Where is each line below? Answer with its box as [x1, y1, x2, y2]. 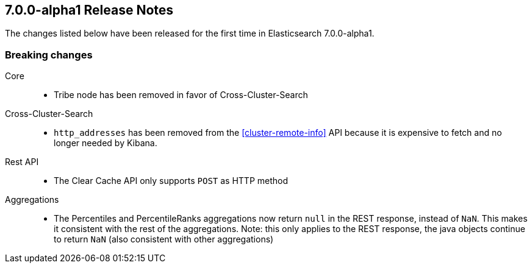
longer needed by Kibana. [54, 138, 157, 149]
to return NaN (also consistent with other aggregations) [54, 234, 274, 245]
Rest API [5, 157, 39, 167]
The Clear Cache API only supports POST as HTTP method [54, 175, 289, 186]
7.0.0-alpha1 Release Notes [5, 2, 174, 18]
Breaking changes [5, 48, 93, 61]
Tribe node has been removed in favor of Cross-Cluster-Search [54, 90, 308, 100]
